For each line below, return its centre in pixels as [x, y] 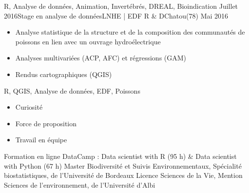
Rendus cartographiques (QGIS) [64, 74]
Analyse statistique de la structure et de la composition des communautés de [130, 32]
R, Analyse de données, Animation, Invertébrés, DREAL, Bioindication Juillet [121, 6]
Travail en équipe [41, 140]
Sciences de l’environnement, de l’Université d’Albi [80, 184]
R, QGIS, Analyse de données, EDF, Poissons [72, 90]
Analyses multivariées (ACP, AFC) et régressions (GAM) [101, 58]
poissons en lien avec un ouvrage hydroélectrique [88, 41]
